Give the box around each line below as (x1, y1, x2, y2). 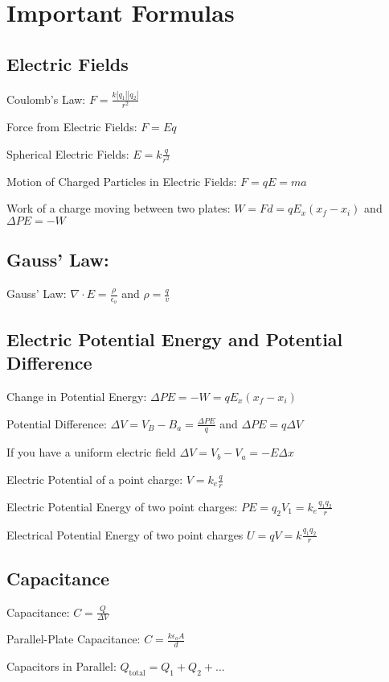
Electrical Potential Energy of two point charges (6, 526, 244, 543)
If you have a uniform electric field (6, 444, 176, 461)
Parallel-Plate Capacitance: (6, 630, 141, 647)
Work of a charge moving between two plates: (6, 200, 231, 217)
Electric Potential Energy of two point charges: (6, 498, 238, 515)
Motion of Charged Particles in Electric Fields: (6, 172, 237, 189)
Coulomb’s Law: (6, 90, 86, 107)
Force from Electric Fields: (6, 118, 137, 135)
